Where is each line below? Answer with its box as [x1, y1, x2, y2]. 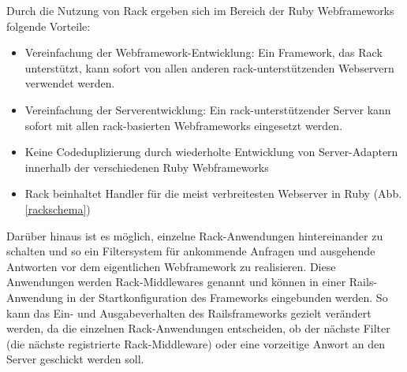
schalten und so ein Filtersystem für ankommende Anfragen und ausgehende [6, 243, 375, 259]
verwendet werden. [24, 75, 115, 91]
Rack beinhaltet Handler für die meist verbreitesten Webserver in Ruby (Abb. [24, 185, 402, 202]
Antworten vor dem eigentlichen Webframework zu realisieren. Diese [6, 258, 336, 274]
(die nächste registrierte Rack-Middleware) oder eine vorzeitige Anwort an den [6, 335, 386, 352]
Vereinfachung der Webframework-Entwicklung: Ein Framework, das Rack [24, 44, 383, 61]
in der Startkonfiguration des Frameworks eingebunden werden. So [66, 288, 388, 305]
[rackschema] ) [24, 200, 91, 217]
